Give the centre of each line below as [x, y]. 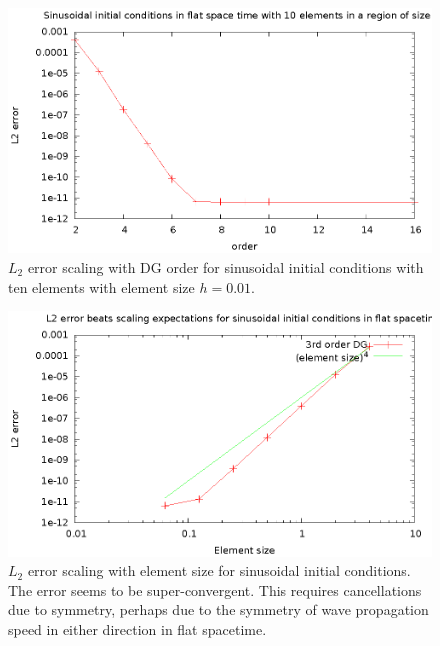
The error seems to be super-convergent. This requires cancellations [215, 589]
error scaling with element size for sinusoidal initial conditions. [219, 570]
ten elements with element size [101, 286]
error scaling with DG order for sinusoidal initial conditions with [225, 267]
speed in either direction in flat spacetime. [137, 629]
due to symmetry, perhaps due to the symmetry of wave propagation [218, 609]
